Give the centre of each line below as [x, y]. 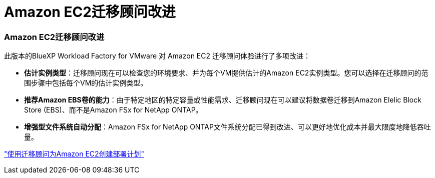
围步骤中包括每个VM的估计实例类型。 [86, 83]
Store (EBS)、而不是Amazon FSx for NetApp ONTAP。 [113, 110]
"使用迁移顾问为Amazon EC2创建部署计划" [74, 154]
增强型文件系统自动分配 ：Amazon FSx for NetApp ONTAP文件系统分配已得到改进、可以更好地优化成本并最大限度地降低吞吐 [228, 127]
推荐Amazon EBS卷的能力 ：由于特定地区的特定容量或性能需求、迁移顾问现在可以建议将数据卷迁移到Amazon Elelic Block [223, 100]
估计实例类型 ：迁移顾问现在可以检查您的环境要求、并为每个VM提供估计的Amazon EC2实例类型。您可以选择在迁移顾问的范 [226, 73]
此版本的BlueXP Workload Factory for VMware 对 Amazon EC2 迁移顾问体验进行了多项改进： [157, 56]
